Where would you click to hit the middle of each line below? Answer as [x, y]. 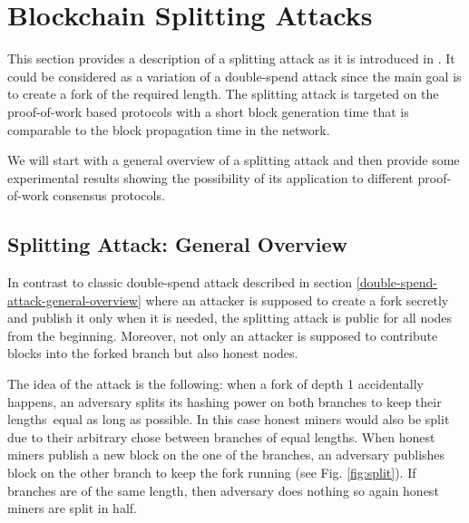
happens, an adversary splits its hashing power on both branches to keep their [225, 401]
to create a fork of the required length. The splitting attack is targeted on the [223, 94]
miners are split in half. [72, 508]
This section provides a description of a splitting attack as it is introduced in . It [231, 58]
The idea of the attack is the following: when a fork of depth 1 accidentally [216, 384]
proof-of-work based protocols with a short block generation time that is [208, 111]
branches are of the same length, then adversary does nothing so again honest [223, 490]
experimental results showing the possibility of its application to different [210, 177]
